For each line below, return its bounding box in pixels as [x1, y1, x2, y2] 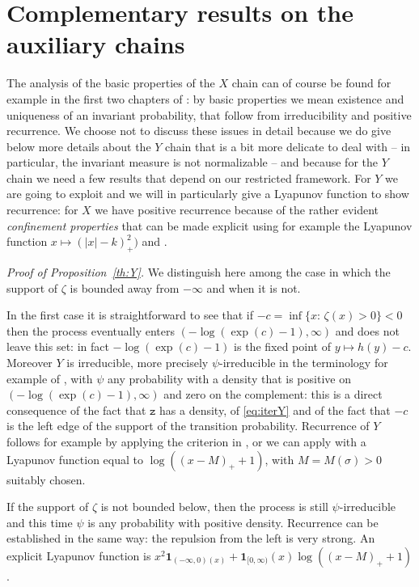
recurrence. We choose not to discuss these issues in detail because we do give [6, 122, 391, 139]
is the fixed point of [234, 338, 331, 355]
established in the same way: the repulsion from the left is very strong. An [6, 530, 375, 547]
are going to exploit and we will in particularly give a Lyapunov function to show [6, 185, 409, 202]
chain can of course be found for [231, 74, 391, 91]
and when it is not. [206, 279, 301, 296]
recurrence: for [6, 201, 78, 218]
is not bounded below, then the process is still [100, 498, 328, 515]
